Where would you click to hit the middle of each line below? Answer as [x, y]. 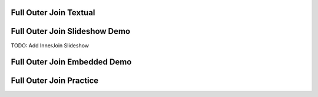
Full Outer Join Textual [53, 13]
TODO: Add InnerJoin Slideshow [50, 45]
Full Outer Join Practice [55, 81]
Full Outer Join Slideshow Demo [71, 31]
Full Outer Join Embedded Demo [71, 62]
